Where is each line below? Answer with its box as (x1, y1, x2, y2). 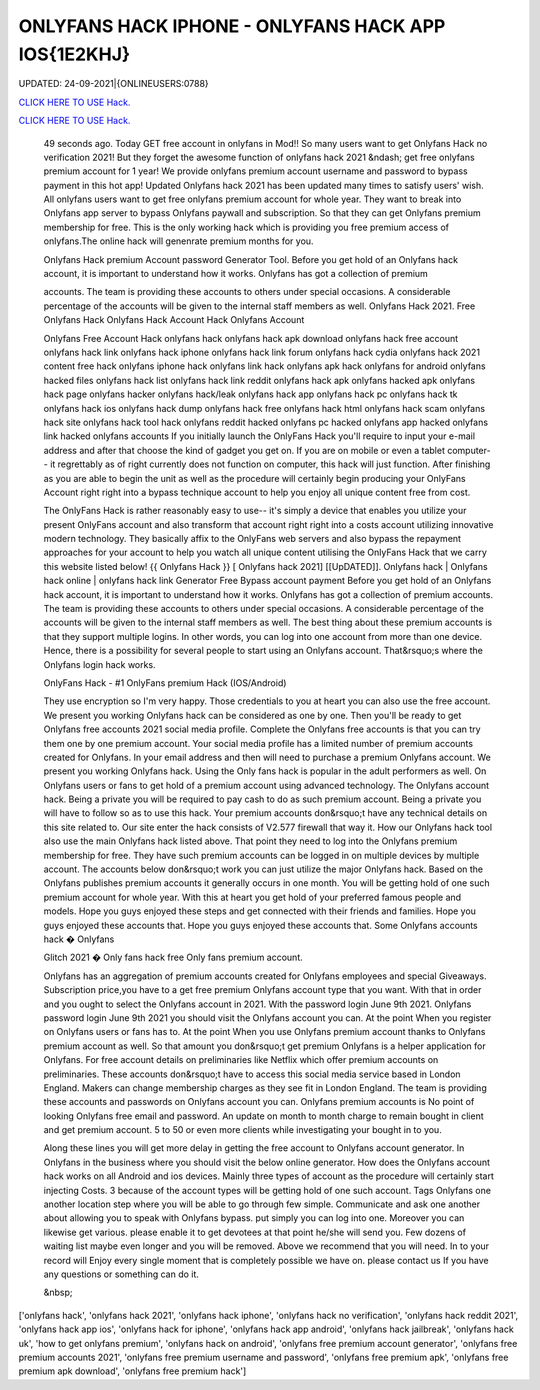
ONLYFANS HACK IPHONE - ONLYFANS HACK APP (18, 15, 446, 37)
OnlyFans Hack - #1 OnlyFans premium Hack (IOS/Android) (43, 676, 287, 689)
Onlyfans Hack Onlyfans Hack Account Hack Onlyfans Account (43, 314, 305, 326)
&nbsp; (43, 1286, 74, 1299)
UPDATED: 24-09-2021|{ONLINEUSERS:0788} (18, 78, 209, 90)
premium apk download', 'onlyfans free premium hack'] (18, 1365, 247, 1377)
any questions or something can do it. (43, 1268, 200, 1280)
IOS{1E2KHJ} (18, 43, 131, 65)
